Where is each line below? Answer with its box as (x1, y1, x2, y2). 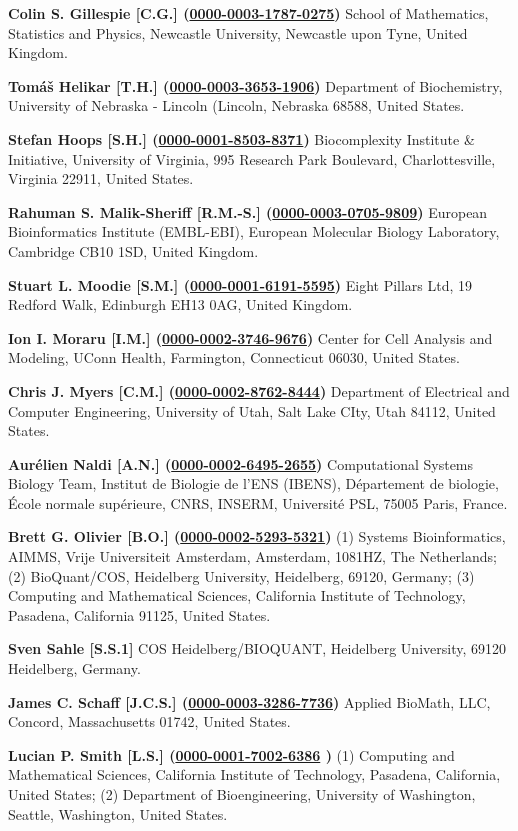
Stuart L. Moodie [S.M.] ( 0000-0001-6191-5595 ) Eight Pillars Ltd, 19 (8, 274, 473, 295)
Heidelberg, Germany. (8, 658, 141, 679)
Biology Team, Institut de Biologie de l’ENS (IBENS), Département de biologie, (8, 473, 499, 494)
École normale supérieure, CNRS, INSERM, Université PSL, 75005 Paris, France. (8, 492, 508, 513)
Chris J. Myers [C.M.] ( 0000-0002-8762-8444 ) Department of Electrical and (8, 380, 510, 401)
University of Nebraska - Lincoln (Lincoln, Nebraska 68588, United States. (8, 95, 465, 116)
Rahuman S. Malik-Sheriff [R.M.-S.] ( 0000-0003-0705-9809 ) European (8, 201, 488, 222)
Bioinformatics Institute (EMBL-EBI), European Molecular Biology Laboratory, (8, 221, 500, 242)
